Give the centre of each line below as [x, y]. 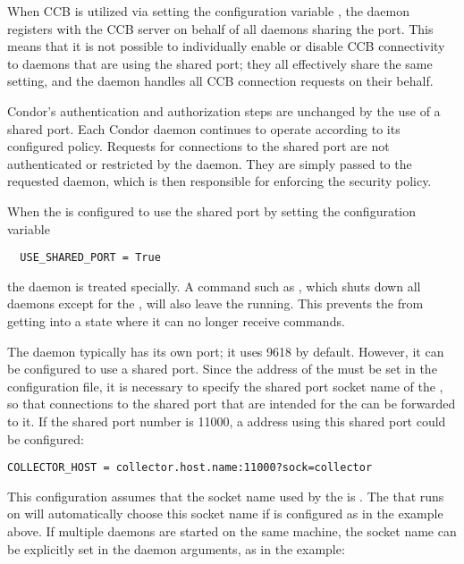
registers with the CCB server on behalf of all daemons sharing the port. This [220, 28]
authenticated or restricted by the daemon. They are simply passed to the [210, 163]
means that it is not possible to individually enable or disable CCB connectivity [226, 46]
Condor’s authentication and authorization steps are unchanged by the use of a [224, 110]
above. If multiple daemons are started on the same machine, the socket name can [232, 530]
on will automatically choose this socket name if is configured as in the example [225, 513]
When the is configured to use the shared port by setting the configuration [212, 210]
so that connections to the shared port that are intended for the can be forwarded [232, 404]
